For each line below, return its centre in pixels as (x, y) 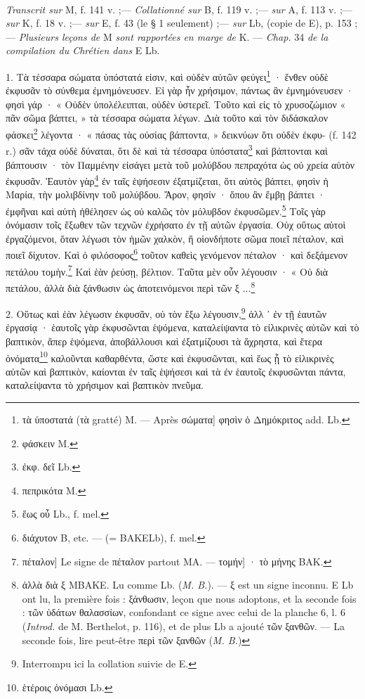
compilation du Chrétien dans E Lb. (83, 50)
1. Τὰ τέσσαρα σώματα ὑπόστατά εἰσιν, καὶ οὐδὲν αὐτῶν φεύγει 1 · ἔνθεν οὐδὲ (167, 75)
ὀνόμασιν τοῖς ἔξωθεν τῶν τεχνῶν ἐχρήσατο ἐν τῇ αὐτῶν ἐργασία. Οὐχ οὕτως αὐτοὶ (176, 225)
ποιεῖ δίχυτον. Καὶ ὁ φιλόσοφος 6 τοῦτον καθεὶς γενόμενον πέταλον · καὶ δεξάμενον (177, 254)
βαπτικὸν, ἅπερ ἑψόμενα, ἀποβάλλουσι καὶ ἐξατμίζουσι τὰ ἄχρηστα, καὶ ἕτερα (164, 341)
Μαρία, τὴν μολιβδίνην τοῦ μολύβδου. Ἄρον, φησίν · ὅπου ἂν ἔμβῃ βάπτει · (166, 194)
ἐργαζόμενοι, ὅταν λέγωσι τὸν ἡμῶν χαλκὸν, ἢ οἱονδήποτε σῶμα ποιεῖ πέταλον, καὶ (175, 238)
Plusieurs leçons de (59, 36)
